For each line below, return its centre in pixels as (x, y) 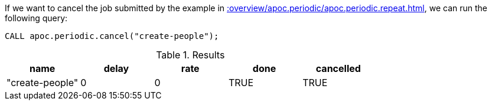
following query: (36, 18)
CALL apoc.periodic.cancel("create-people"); (112, 36)
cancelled (338, 68)
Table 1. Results (190, 55)
